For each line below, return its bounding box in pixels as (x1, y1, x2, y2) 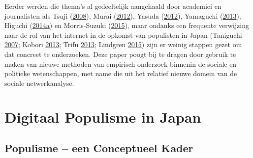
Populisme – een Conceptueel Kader (4, 140, 193, 156)
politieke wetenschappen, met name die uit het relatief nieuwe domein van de (4, 68, 237, 79)
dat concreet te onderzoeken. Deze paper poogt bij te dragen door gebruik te (4, 49, 236, 59)
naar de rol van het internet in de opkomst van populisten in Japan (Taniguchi (4, 29, 242, 40)
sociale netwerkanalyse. (4, 78, 74, 88)
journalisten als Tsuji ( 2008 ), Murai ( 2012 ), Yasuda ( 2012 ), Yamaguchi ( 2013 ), (4, 10, 241, 21)
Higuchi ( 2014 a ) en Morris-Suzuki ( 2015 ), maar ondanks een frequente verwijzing (4, 20, 250, 30)
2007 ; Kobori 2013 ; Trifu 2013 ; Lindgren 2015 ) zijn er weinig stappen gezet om (4, 39, 242, 50)
